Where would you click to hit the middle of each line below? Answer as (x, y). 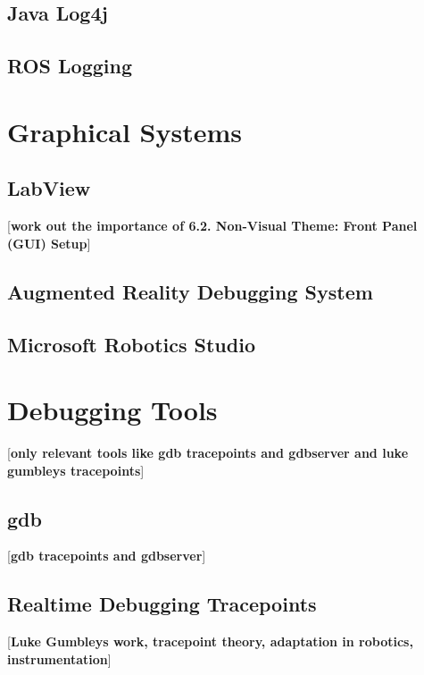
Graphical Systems (125, 131)
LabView (49, 188)
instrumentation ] (59, 658)
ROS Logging (70, 66)
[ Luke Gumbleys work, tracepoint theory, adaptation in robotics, (210, 641)
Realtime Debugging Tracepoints (162, 604)
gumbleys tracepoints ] (76, 470)
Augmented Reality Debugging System (190, 291)
